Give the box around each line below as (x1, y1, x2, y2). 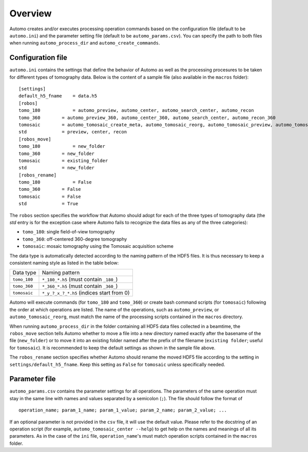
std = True (18, 201, 79, 207)
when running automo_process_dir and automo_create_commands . (9, 40, 160, 46)
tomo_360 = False (18, 186, 81, 192)
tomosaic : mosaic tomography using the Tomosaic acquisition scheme (22, 243, 174, 249)
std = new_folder (18, 165, 95, 171)
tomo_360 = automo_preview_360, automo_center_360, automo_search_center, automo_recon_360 (18, 114, 276, 121)
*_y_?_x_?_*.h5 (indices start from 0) (42, 289, 130, 297)
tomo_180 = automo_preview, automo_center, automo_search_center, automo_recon (18, 108, 254, 113)
